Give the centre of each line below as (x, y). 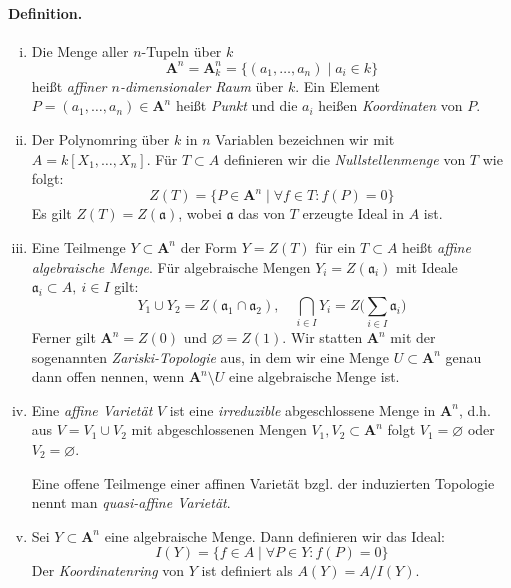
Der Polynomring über (100, 139)
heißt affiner (69, 85)
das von (261, 213)
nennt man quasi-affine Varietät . (131, 502)
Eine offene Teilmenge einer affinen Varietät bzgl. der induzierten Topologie (263, 482)
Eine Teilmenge (78, 246)
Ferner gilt (63, 337)
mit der (413, 337)
